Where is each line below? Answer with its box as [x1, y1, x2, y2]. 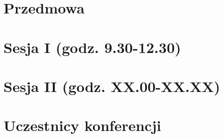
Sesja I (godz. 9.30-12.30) [3, 36, 181, 57]
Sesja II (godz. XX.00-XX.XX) [3, 75, 221, 96]
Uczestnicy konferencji [3, 115, 161, 135]
